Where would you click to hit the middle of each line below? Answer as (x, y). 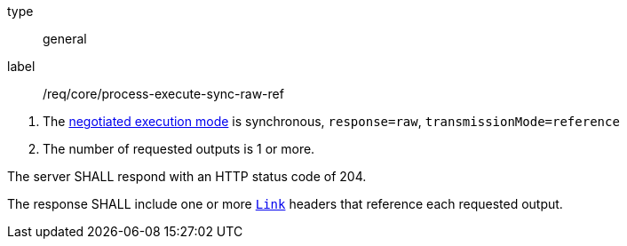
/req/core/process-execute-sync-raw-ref (163, 94)
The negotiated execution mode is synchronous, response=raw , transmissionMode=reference (331, 121)
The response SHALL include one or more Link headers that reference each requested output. (285, 204)
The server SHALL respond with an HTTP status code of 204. (187, 176)
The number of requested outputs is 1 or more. (179, 149)
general (65, 39)
